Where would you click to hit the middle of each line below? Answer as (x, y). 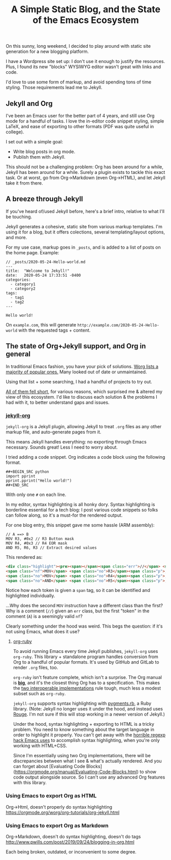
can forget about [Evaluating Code (49, 766)
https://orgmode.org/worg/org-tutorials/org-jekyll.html (63, 812)
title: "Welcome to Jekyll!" (38, 271)
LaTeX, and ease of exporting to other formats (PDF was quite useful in (80, 126)
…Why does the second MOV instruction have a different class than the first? (84, 606)
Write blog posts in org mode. (44, 152)
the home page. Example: (32, 252)
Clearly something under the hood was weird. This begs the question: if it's (84, 626)
